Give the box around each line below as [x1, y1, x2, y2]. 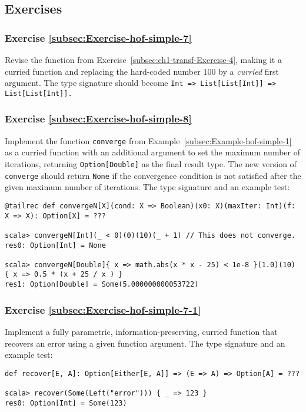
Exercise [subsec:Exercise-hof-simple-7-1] [5, 302, 201, 317]
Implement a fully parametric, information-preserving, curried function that [5, 325, 278, 337]
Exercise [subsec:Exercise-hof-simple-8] [5, 111, 192, 126]
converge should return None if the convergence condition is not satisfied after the [5, 169, 301, 181]
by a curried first [218, 65, 280, 77]
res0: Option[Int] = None [5, 241, 106, 250]
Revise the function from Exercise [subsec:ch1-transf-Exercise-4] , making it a [5, 54, 282, 65]
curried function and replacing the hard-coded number [5, 65, 201, 77]
